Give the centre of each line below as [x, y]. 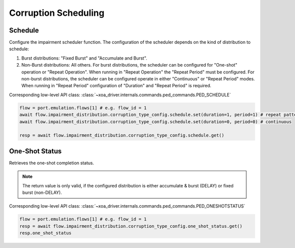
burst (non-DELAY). [42, 193]
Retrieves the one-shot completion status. [52, 163]
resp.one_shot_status [45, 233]
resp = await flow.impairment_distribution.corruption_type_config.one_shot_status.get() [131, 226]
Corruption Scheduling [57, 13]
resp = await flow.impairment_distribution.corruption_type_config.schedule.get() [122, 135]
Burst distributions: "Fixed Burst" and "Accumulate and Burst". [84, 58]
